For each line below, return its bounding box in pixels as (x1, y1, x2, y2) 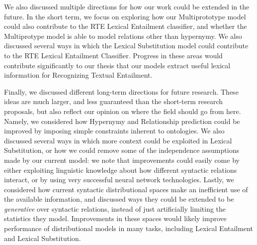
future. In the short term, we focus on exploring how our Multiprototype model (4, 11, 246, 21)
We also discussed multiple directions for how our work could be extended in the (4, 1, 250, 11)
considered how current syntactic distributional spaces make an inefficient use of (4, 184, 248, 194)
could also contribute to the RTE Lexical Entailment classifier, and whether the (4, 21, 247, 31)
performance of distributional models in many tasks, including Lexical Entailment (4, 223, 253, 234)
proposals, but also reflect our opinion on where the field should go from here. (4, 106, 241, 116)
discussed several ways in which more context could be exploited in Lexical (4, 135, 232, 145)
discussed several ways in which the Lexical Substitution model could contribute (4, 40, 249, 51)
